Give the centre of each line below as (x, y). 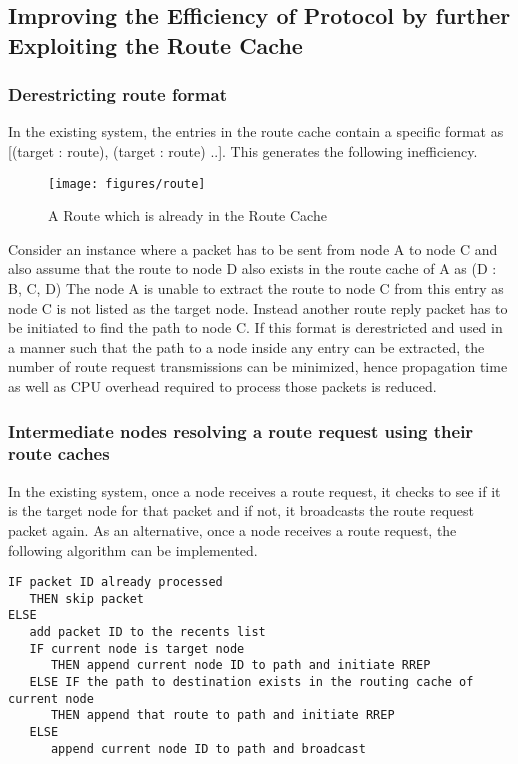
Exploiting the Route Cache (155, 44)
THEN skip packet (87, 598)
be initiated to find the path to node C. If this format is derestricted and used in (255, 327)
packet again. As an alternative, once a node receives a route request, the (232, 529)
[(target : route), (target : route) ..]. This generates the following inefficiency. (243, 150)
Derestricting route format (118, 94)
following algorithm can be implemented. (133, 549)
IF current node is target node (137, 648)
